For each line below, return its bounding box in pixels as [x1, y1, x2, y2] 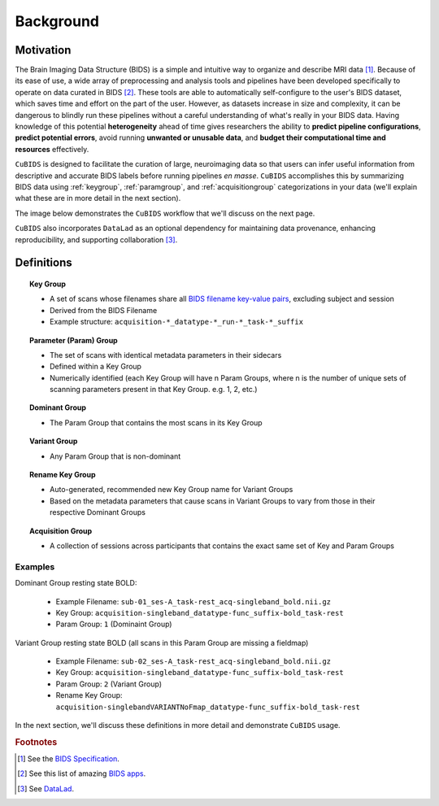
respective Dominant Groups [50, 508, 146, 517]
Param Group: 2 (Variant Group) [55, 679, 163, 689]
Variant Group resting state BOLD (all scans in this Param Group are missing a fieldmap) [15, 638, 309, 647]
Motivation [15, 43, 72, 57]
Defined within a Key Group [50, 362, 142, 372]
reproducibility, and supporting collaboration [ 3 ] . [15, 234, 178, 244]
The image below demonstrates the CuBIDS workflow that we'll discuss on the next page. [15, 208, 315, 218]
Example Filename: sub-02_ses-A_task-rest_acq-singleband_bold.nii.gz [55, 656, 331, 666]
